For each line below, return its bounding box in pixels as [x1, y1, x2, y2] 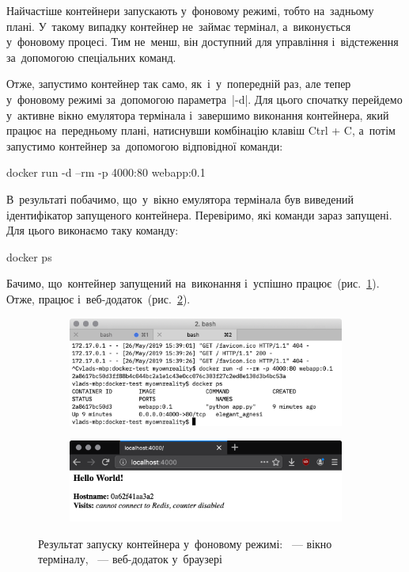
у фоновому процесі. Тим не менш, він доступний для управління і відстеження [6, 33, 399, 50]
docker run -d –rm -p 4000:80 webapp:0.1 [6, 164, 206, 181]
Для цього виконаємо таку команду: [6, 222, 179, 238]
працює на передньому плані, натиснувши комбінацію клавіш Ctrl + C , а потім [6, 122, 396, 139]
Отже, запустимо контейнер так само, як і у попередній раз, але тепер [6, 75, 351, 92]
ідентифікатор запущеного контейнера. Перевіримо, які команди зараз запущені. [6, 206, 392, 223]
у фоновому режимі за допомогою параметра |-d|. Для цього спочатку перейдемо [6, 90, 403, 107]
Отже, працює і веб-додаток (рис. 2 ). [6, 290, 191, 307]
